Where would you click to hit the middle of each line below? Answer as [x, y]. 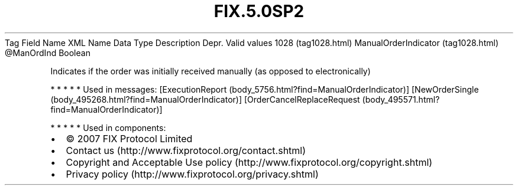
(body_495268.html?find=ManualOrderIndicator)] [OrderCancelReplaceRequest [205, 99]
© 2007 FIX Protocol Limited [129, 138]
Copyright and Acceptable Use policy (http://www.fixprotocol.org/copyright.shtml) [249, 162]
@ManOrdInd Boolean [48, 53]
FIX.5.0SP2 [259, 11]
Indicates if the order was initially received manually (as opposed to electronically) [211, 71]
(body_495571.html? [401, 99]
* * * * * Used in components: [108, 127]
